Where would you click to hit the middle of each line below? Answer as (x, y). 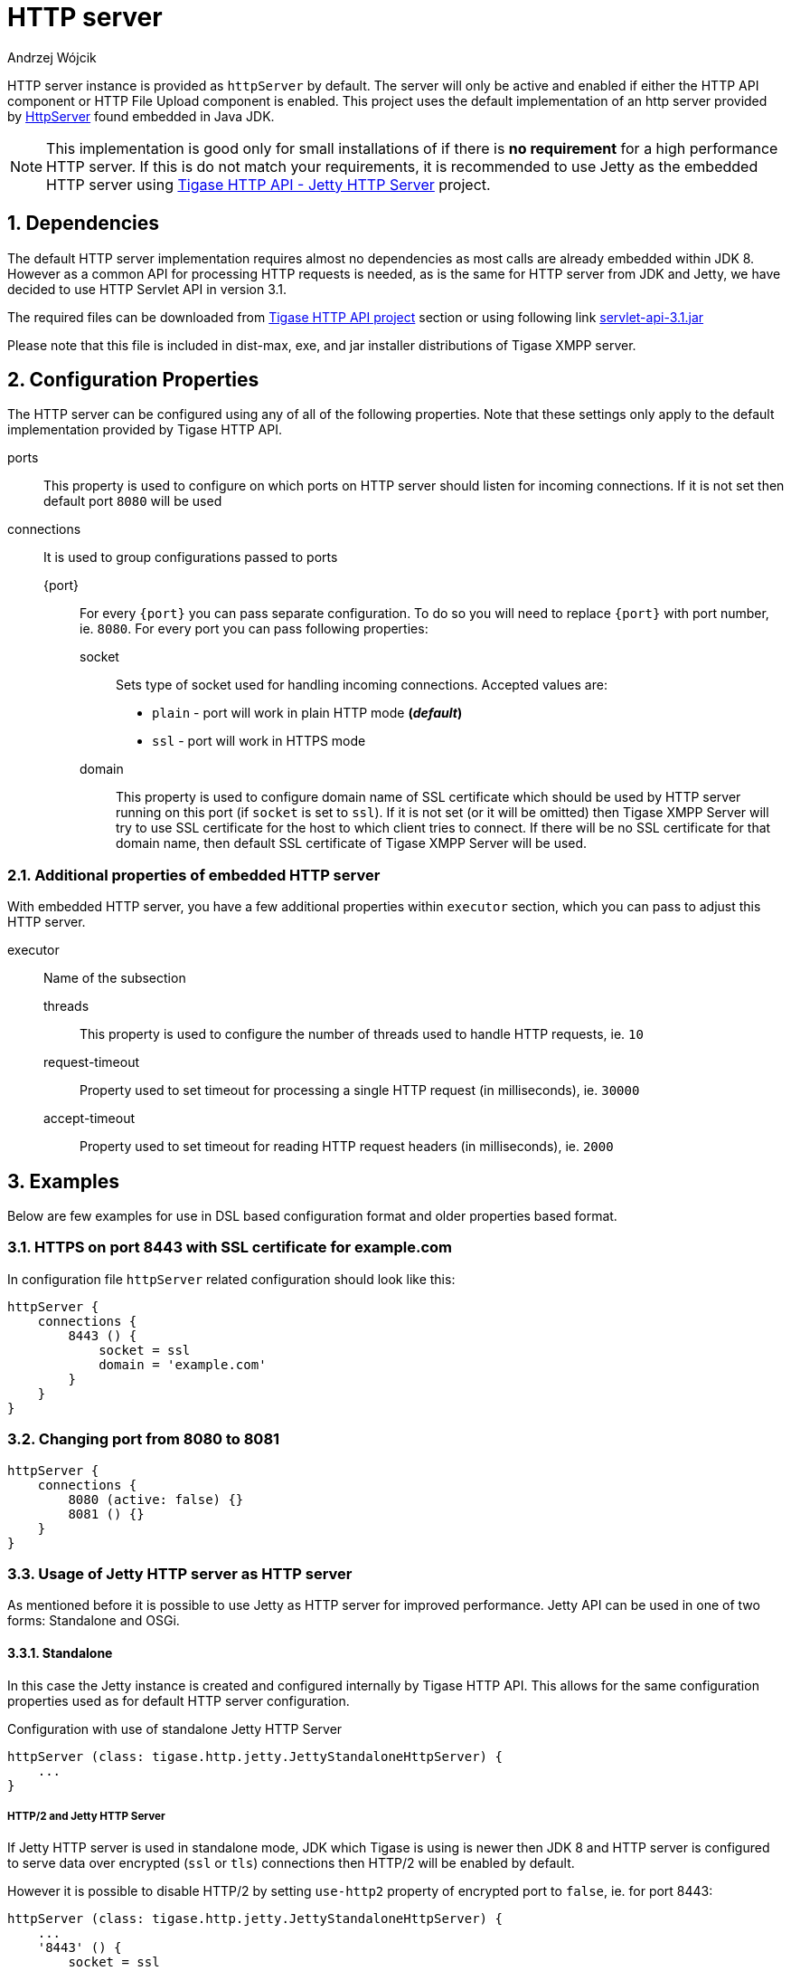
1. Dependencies (84, 224)
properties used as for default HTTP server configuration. (179, 1700)
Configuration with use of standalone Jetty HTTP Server (175, 1728)
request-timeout (91, 1062)
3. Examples (63, 1181)
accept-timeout (89, 1119)
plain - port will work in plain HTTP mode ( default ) (307, 713)
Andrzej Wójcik (52, 57)
